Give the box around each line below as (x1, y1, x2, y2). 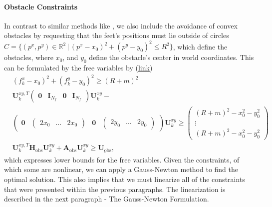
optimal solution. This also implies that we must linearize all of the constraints (4, 173, 245, 184)
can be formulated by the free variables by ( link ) (4, 62, 153, 73)
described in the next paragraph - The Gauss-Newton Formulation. (4, 193, 209, 204)
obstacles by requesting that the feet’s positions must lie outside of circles (4, 30, 229, 40)
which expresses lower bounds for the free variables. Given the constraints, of (4, 154, 240, 164)
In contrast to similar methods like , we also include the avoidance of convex (4, 20, 238, 30)
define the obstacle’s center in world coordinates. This (89, 52, 254, 62)
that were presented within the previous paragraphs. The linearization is (4, 183, 226, 194)
